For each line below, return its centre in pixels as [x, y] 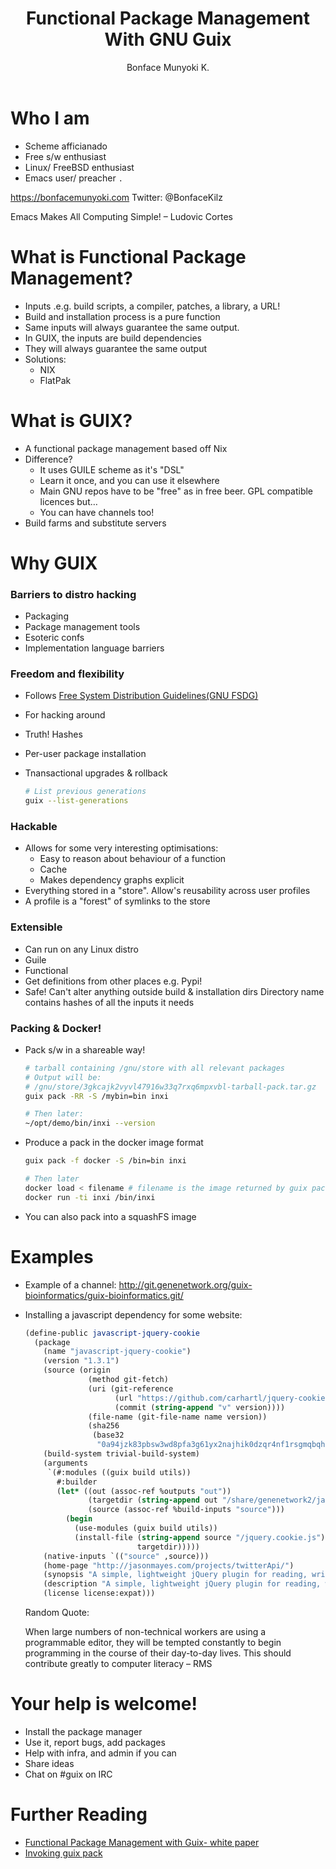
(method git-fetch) [128, 1380]
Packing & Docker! [56, 1028]
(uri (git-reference [131, 1388]
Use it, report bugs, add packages [95, 1742]
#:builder [77, 1482]
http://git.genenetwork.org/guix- [185, 1284]
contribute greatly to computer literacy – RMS [118, 1664]
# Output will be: [63, 1077]
